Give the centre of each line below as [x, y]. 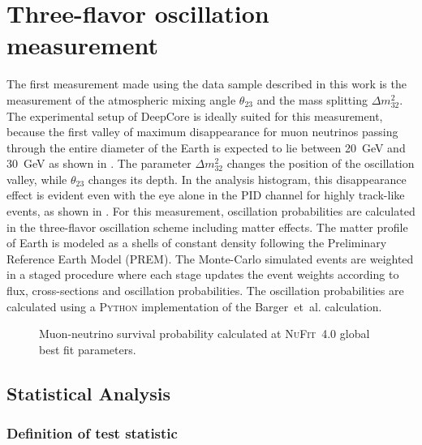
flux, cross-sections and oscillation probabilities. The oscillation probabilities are [205, 291]
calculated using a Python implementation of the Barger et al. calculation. [194, 306]
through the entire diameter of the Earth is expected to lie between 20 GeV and [206, 147]
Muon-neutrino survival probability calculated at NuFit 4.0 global [205, 334]
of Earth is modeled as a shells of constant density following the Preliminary [197, 243]
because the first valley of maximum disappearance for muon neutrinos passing [202, 132]
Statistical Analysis [89, 393]
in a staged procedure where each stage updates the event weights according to [203, 274]
